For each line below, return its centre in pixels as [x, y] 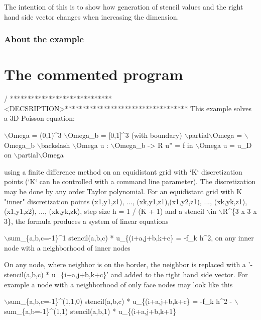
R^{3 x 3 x [240, 211]
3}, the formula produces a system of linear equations [86, 221]
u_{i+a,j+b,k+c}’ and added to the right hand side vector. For [150, 274]
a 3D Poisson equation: [39, 118]
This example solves [221, 108]
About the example [44, 39]
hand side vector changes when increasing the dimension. [92, 16]
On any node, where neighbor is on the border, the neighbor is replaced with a [125, 264]
